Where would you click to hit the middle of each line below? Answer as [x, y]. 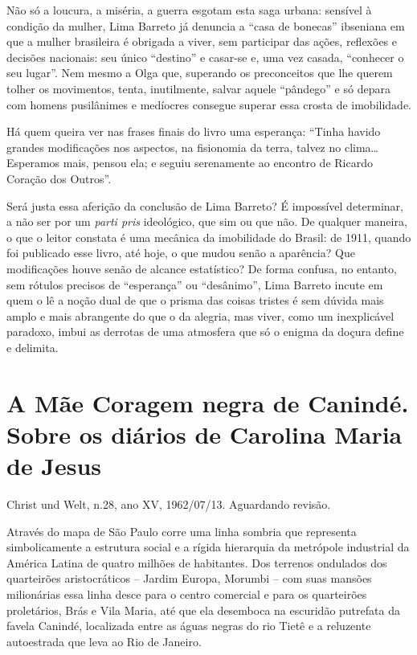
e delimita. [33, 347]
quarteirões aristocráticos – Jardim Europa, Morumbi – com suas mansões [189, 578]
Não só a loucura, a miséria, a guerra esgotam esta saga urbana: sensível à [189, 10]
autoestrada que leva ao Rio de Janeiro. [104, 641]
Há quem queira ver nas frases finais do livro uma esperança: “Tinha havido [194, 131]
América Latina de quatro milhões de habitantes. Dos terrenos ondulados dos [197, 562]
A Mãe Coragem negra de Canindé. [208, 402]
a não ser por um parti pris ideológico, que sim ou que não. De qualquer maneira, [207, 221]
